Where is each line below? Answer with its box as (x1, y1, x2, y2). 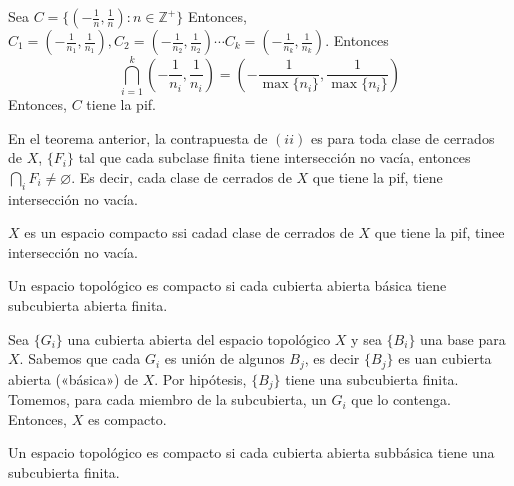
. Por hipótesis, (154, 368, 247, 389)
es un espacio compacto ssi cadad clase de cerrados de (24, 222, 354, 243)
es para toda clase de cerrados (310, 127, 495, 148)
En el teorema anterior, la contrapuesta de (8, 127, 268, 148)
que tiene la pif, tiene (312, 166, 443, 187)
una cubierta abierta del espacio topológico (67, 328, 331, 349)
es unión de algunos (164, 348, 285, 369)
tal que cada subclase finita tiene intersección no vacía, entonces (78, 147, 471, 168)
